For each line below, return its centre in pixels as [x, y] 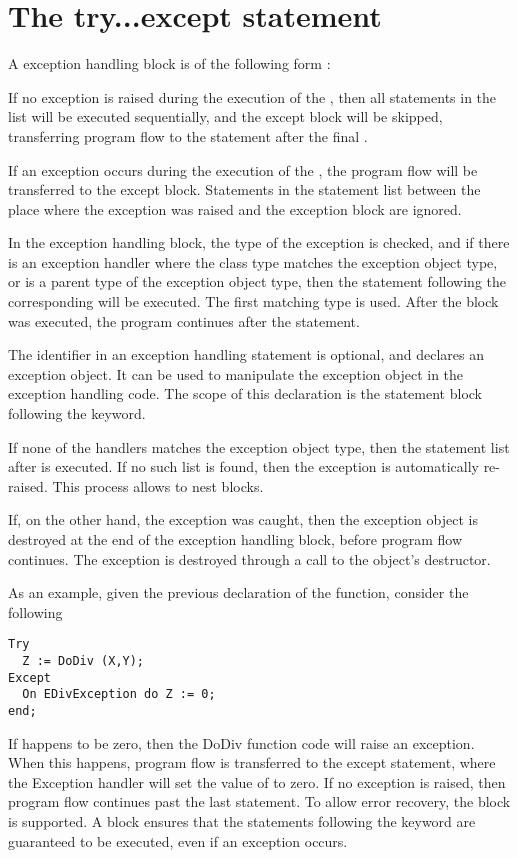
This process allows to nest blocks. [158, 485]
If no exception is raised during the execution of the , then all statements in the [252, 96]
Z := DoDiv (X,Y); [83, 661]
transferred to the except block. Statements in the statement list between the [244, 189]
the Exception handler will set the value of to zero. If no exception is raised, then [257, 781]
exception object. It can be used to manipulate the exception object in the [236, 373]
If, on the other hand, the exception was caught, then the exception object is [243, 519]
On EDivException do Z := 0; [119, 694]
